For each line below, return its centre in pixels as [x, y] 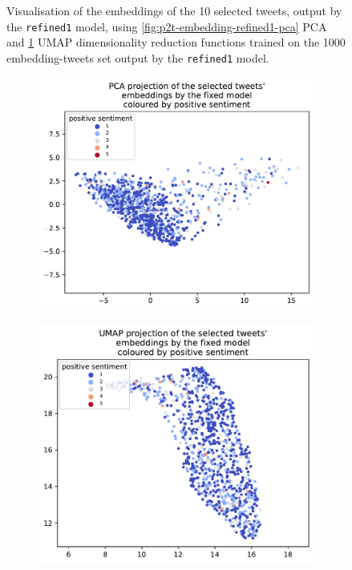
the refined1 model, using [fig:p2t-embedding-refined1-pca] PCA [167, 26]
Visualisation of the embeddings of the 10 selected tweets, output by [174, 10]
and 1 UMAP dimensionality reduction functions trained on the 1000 [176, 42]
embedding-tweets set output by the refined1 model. [138, 57]
